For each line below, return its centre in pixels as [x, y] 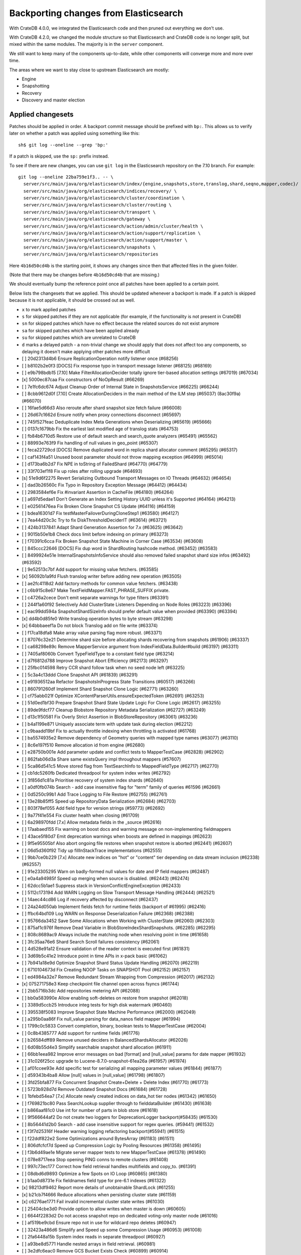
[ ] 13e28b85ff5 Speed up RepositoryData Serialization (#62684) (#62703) [99, 801]
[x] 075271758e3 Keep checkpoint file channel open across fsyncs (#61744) [101, 984]
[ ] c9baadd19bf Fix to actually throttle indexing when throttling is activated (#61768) [109, 731]
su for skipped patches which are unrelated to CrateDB [79, 338]
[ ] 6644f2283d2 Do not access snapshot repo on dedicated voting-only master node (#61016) [120, 1215]
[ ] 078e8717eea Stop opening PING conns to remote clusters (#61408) [95, 1159]
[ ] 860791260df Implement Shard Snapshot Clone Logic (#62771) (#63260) [100, 689]
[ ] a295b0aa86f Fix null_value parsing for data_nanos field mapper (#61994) [101, 1019]
